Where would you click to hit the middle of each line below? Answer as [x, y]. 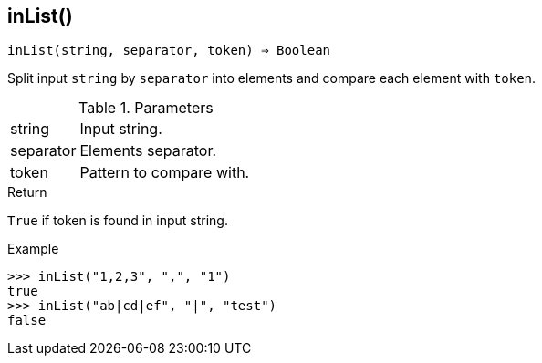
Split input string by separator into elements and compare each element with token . [272, 78]
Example [33, 249]
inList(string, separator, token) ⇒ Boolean [169, 51]
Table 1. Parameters [146, 108]
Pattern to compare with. [165, 173]
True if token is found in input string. [118, 221]
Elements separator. [148, 151]
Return [27, 192]
